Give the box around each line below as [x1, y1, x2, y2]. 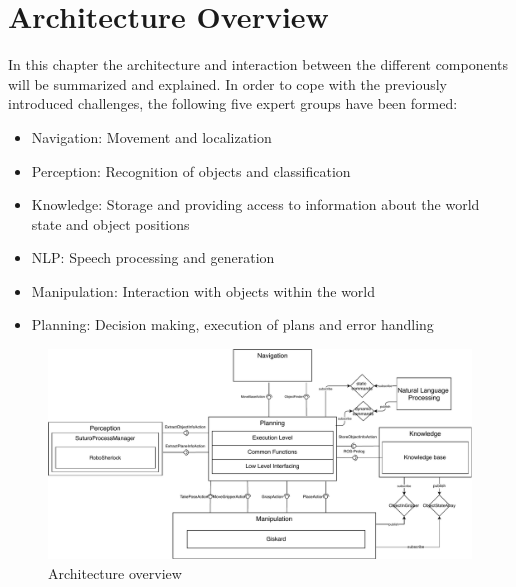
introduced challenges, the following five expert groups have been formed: [8, 93, 458, 114]
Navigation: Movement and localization [31, 126, 272, 147]
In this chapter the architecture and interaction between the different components [8, 54, 509, 75]
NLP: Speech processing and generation [31, 247, 275, 268]
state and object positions [31, 213, 190, 234]
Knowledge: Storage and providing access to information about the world [31, 194, 480, 215]
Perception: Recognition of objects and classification [31, 160, 351, 181]
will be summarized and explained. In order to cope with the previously [8, 73, 447, 94]
